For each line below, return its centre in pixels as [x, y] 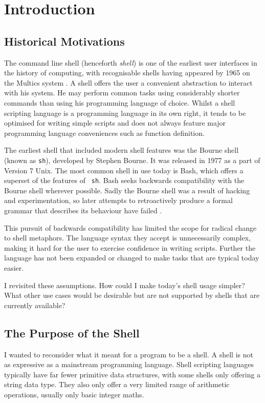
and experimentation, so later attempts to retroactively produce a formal [118, 200]
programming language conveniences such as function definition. [104, 133]
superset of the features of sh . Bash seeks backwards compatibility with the [124, 180]
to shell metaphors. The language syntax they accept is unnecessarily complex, [127, 238]
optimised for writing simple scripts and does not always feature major [115, 123]
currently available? [35, 305]
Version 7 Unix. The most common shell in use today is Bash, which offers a [124, 170]
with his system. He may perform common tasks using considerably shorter [122, 93]
